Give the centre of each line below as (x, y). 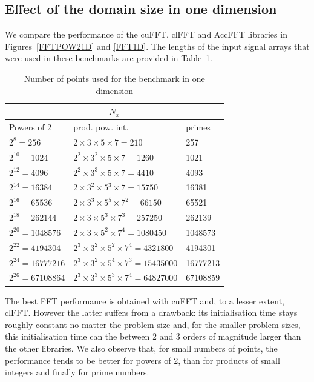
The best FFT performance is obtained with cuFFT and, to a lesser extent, (145, 300)
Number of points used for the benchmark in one (114, 78)
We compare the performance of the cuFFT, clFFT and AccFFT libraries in (146, 34)
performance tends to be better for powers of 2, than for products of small (142, 360)
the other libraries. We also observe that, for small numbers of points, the (141, 348)
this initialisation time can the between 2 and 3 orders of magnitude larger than (153, 336)
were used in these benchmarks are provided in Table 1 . (109, 58)
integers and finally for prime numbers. (77, 372)
